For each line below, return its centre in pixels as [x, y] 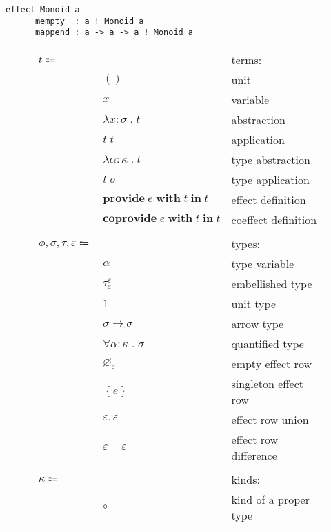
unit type [253, 303]
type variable [263, 263]
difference [254, 455]
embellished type [272, 283]
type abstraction [271, 159]
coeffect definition [274, 219]
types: [245, 243]
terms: [247, 59]
